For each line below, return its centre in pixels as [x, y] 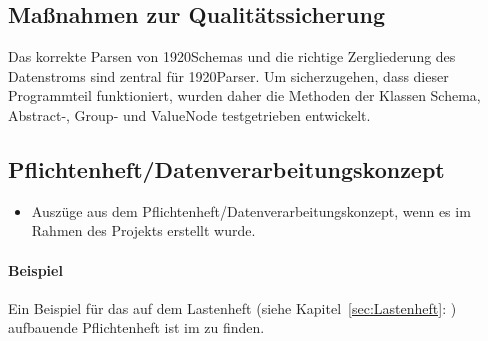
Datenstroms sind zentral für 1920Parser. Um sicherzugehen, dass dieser [228, 75]
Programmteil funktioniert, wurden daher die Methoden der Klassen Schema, [244, 95]
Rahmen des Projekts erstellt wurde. [143, 230]
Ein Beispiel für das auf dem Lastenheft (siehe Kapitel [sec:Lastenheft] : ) [232, 307]
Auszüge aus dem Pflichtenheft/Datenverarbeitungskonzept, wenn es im [251, 210]
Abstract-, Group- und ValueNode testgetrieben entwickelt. [189, 114]
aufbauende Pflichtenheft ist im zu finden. [136, 327]
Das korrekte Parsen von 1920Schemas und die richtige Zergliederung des [232, 56]
